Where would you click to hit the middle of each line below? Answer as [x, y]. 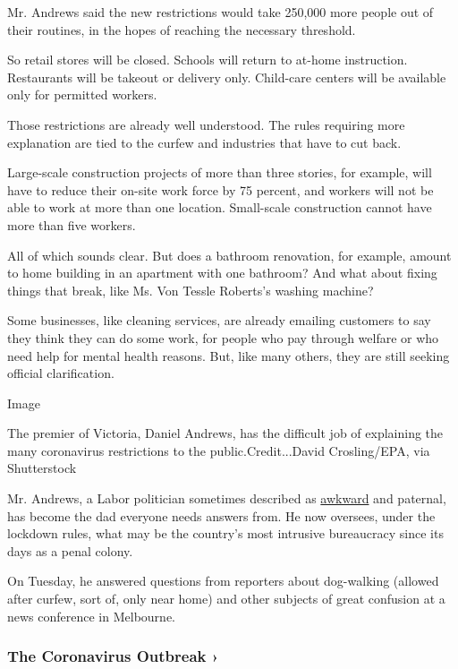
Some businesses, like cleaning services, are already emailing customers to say [219, 320]
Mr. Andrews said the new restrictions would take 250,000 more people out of [221, 12]
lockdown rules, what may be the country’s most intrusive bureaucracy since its [225, 533]
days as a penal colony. [70, 550]
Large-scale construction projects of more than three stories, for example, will [220, 172]
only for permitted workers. [82, 94]
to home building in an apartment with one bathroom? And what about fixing [222, 273]
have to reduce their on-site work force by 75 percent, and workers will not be [221, 189]
